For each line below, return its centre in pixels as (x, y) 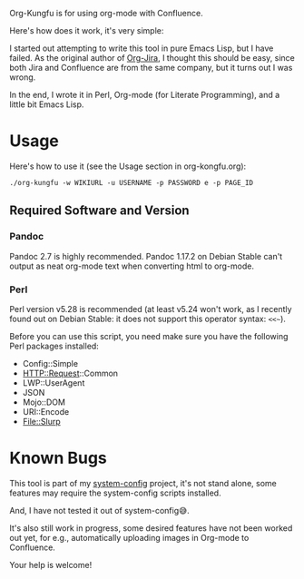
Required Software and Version (99, 211)
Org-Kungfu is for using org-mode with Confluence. (106, 13)
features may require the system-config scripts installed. (115, 493)
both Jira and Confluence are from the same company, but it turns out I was (151, 68)
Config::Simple (50, 363)
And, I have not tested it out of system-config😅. (100, 510)
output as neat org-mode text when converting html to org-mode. (132, 266)
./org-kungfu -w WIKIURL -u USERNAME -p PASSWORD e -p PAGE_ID (132, 182)
